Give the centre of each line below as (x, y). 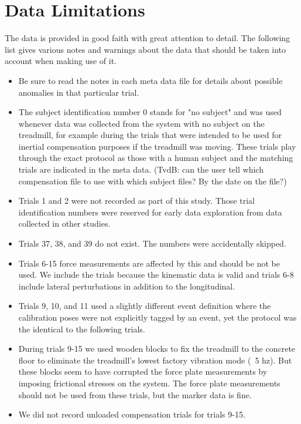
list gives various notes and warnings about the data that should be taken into (146, 49)
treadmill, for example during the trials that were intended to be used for (150, 135)
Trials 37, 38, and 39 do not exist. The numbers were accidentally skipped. (152, 243)
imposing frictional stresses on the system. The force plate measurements (149, 383)
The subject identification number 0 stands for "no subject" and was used (150, 112)
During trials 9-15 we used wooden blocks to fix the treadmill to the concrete (157, 349)
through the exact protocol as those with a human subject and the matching (156, 158)
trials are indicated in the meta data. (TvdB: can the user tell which (141, 169)
